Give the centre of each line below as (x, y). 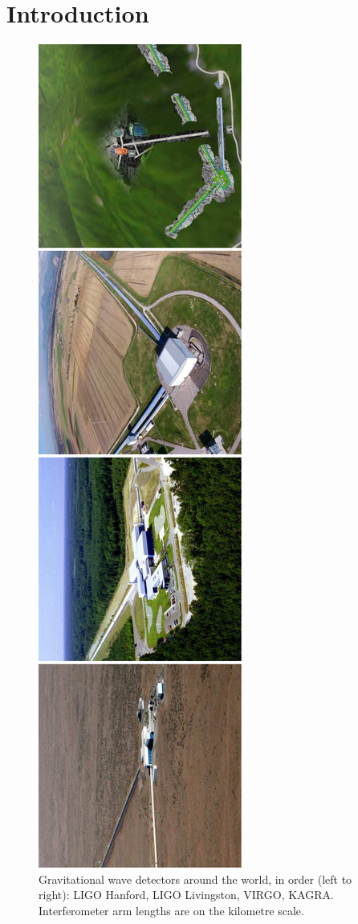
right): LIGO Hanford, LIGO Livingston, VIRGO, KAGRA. (186, 895)
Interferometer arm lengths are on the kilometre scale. (171, 910)
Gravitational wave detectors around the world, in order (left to (195, 879)
